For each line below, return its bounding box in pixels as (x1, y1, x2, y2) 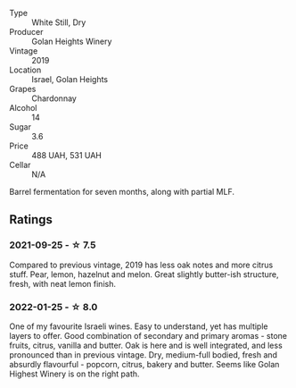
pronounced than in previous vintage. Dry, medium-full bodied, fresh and (9, 349, 278, 360)
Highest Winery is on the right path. (9, 368, 140, 379)
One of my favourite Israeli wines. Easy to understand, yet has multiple (9, 321, 268, 332)
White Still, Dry (31, 17, 86, 28)
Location (9, 64, 42, 75)
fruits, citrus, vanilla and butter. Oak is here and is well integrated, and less (9, 340, 283, 350)
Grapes (9, 84, 37, 94)
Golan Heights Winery (31, 36, 112, 46)
